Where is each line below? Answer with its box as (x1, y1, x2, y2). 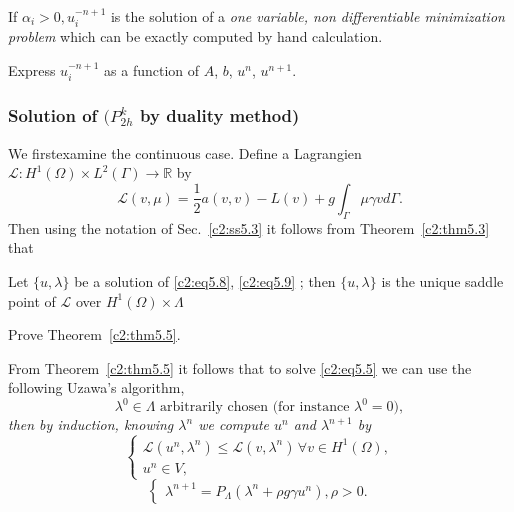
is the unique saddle (381, 270, 504, 291)
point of (8, 290, 56, 311)
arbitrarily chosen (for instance (160, 400, 350, 415)
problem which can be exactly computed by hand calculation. (8, 26, 383, 47)
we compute (198, 414, 270, 435)
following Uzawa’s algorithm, (8, 377, 185, 398)
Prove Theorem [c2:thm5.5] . (8, 324, 181, 345)
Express (8, 60, 56, 81)
